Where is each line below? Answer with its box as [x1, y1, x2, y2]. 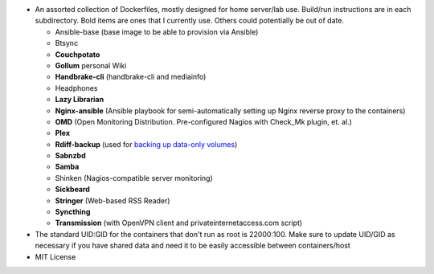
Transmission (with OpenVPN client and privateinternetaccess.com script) [55, 218, 303, 228]
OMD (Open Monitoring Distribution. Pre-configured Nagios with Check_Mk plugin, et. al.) [55, 117, 353, 126]
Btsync [55, 39, 79, 48]
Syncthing [55, 207, 91, 217]
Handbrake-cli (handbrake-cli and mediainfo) [55, 72, 207, 82]
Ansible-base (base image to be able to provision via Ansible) [55, 27, 259, 36]
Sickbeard [55, 185, 90, 194]
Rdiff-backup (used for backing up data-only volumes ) [55, 139, 238, 149]
